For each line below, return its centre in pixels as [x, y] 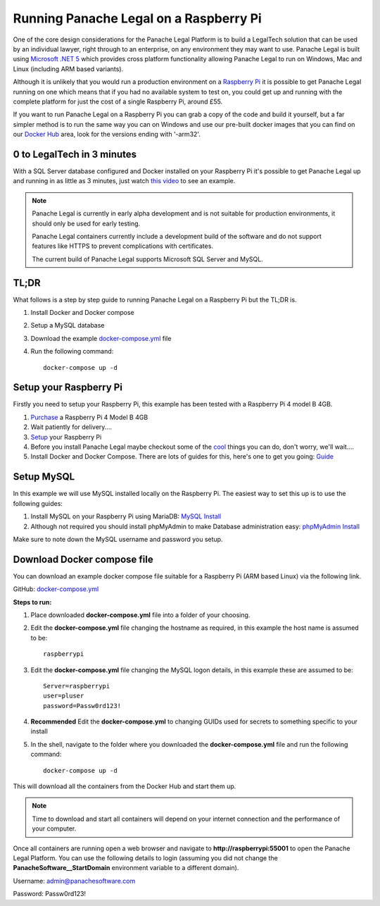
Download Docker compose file [83, 559]
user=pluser [64, 696]
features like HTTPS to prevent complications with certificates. [123, 246]
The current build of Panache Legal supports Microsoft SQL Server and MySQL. [147, 259]
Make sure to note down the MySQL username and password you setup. [118, 539]
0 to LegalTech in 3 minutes [75, 154]
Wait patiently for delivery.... [71, 427]
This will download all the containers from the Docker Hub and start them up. [125, 786]
